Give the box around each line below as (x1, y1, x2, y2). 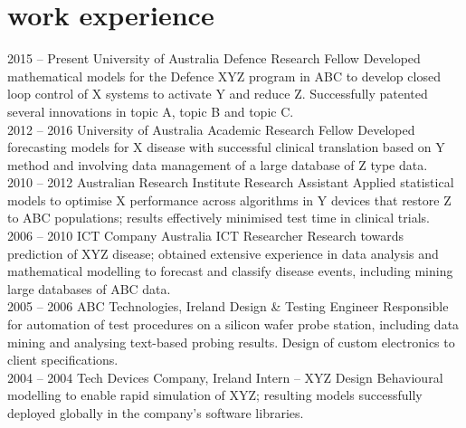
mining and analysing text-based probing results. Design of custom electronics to (7, 332, 455, 351)
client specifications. (7, 350, 119, 369)
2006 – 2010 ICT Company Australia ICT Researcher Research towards (7, 226, 404, 245)
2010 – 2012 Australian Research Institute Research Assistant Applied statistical (7, 173, 454, 192)
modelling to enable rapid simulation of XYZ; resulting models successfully (7, 385, 423, 404)
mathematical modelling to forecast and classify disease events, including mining (7, 262, 453, 281)
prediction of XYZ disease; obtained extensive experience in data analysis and (7, 243, 439, 262)
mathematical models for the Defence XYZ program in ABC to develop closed (7, 66, 441, 85)
